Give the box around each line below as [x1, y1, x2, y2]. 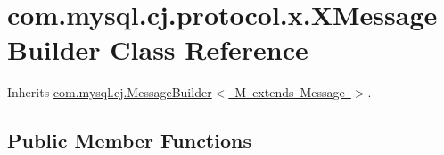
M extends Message [234, 83, 345, 102]
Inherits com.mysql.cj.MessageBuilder [7, 83, 212, 102]
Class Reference [110, 31, 308, 68]
